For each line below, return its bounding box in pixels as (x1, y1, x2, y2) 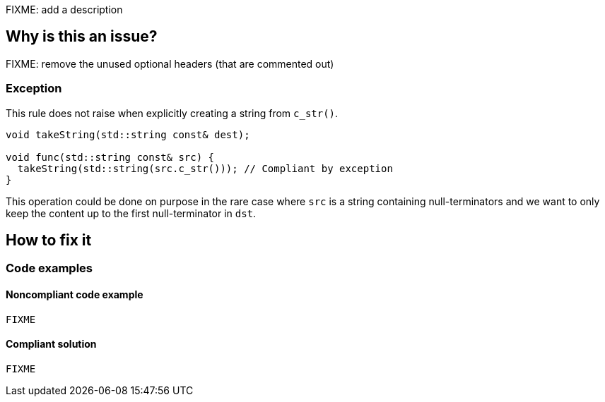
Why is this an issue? (6, 28, 158, 46)
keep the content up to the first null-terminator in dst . (6, 207, 257, 219)
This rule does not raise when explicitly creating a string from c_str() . (6, 106, 339, 119)
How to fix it (6, 231, 92, 250)
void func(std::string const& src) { (6, 151, 215, 163)
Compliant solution (6, 338, 97, 351)
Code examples (6, 261, 93, 276)
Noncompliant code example (6, 288, 143, 301)
